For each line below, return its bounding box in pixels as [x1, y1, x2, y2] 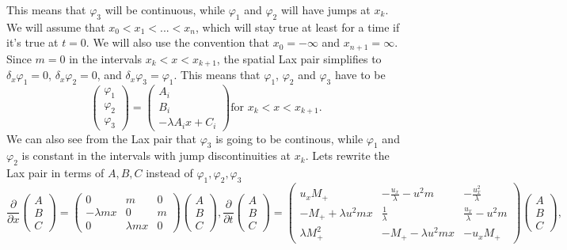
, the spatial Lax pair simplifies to [216, 50, 382, 66]
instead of [146, 165, 193, 181]
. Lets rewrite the [305, 147, 390, 164]
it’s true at [6, 34, 59, 51]
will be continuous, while [105, 2, 226, 17]
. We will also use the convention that [86, 34, 269, 51]
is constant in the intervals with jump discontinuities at [21, 147, 291, 164]
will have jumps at [280, 2, 371, 17]
